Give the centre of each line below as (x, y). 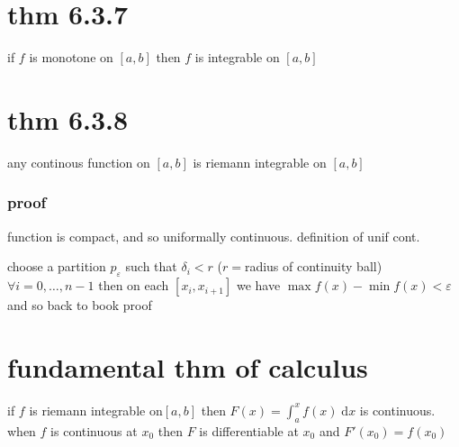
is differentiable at (249, 430)
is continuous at (94, 430)
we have (258, 285)
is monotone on (71, 57)
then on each (134, 285)
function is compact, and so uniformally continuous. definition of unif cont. (214, 236)
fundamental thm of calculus (188, 366)
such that (151, 266)
